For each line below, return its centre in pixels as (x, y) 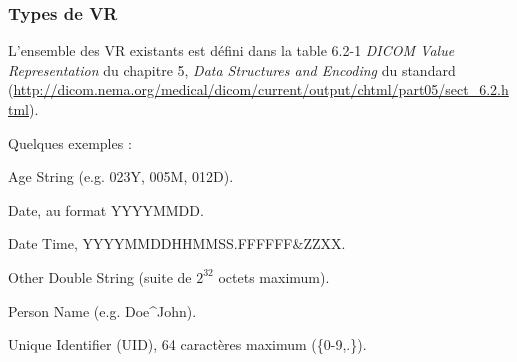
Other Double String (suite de (100, 276)
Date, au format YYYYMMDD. (106, 209)
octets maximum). (274, 276)
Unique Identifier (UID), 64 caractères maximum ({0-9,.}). (187, 344)
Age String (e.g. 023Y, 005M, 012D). (121, 176)
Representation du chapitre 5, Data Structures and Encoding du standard (232, 69)
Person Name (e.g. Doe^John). (102, 310)
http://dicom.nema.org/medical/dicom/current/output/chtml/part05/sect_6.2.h (261, 89)
